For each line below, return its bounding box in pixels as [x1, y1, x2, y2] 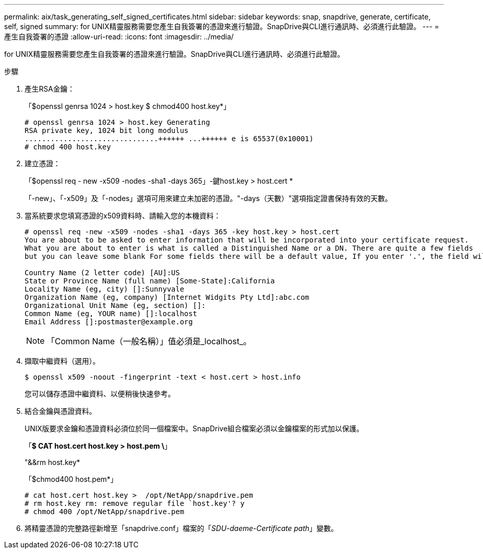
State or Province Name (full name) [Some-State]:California [25, 277, 275, 285]
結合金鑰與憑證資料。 [25, 407, 96, 415]
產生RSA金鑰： [25, 84, 75, 93]
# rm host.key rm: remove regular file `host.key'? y [25, 499, 245, 507]
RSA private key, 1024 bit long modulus [25, 126, 189, 135]
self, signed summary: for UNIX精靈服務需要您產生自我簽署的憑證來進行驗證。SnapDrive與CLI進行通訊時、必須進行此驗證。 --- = [4, 22, 440, 31]
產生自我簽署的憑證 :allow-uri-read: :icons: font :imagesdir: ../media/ [4, 32, 234, 41]
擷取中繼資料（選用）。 [25, 357, 100, 365]
